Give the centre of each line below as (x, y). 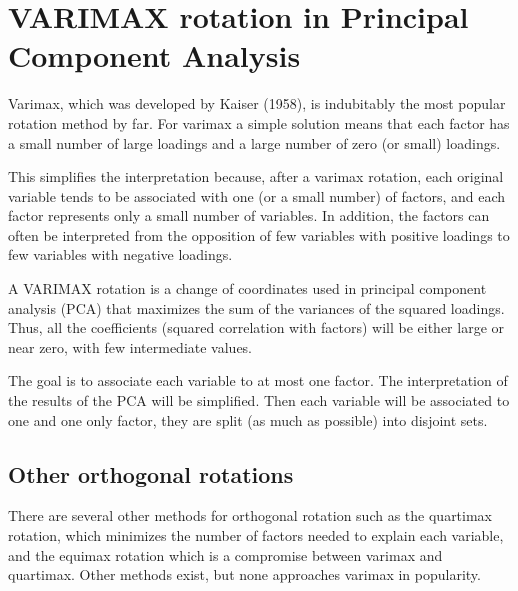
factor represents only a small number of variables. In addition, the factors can (249, 215)
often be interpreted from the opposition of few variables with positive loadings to (259, 234)
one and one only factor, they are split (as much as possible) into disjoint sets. (248, 419)
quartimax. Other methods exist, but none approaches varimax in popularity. (244, 574)
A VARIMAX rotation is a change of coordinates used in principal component (247, 288)
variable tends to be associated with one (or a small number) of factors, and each (257, 195)
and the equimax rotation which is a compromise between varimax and (225, 554)
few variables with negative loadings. (120, 254)
